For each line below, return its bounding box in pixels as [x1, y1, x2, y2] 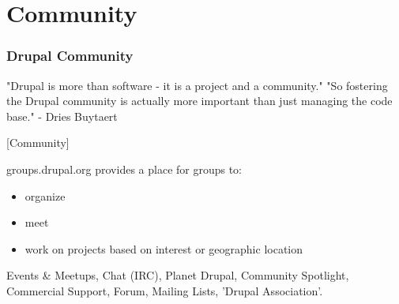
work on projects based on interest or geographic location [24, 240, 303, 257]
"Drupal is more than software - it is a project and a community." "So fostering [6, 77, 388, 93]
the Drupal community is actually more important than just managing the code [6, 92, 393, 109]
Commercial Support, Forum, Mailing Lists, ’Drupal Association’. [6, 282, 323, 298]
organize [24, 187, 66, 204]
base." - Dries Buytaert [6, 107, 118, 124]
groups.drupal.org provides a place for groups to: [6, 160, 243, 177]
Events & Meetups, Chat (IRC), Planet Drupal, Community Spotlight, [6, 267, 349, 283]
